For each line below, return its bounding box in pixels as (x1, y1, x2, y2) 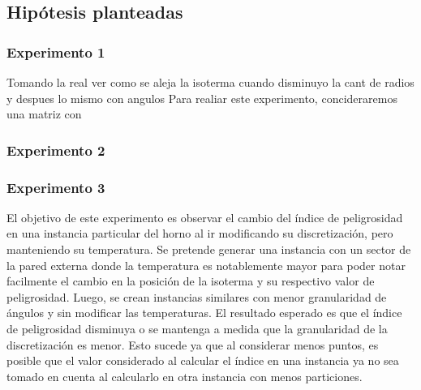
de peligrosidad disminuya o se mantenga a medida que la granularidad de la (6, 320, 388, 336)
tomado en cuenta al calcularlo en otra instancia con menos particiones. (6, 367, 363, 384)
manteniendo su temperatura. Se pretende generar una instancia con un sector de (6, 241, 411, 258)
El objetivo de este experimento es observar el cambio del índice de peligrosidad (6, 208, 403, 225)
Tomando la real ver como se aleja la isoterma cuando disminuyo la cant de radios (6, 74, 415, 90)
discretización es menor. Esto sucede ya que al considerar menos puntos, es (6, 336, 379, 353)
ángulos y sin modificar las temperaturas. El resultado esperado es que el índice (6, 304, 402, 321)
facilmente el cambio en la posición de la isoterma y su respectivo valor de (6, 272, 375, 289)
